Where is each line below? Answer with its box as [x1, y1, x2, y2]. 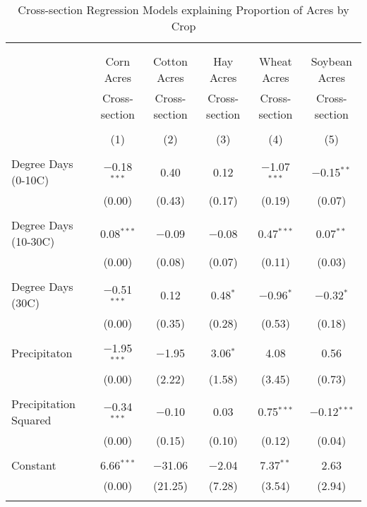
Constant [11, 456, 56, 473]
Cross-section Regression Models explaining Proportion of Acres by [18, 1, 349, 18]
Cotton [153, 53, 188, 69]
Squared [11, 411, 52, 428]
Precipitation [11, 395, 76, 412]
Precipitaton [11, 345, 73, 362]
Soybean [311, 53, 352, 69]
